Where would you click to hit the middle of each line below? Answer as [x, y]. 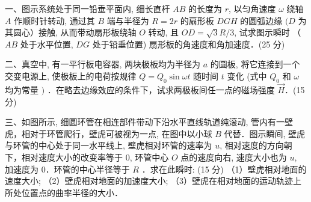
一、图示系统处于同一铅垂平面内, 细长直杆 [88, 8]
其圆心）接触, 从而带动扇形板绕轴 [71, 32]
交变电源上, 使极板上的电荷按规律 [71, 75]
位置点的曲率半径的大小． [72, 192]
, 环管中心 [149, 157]
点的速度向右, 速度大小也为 [234, 157]
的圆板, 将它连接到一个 [255, 64]
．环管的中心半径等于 [88, 169]
